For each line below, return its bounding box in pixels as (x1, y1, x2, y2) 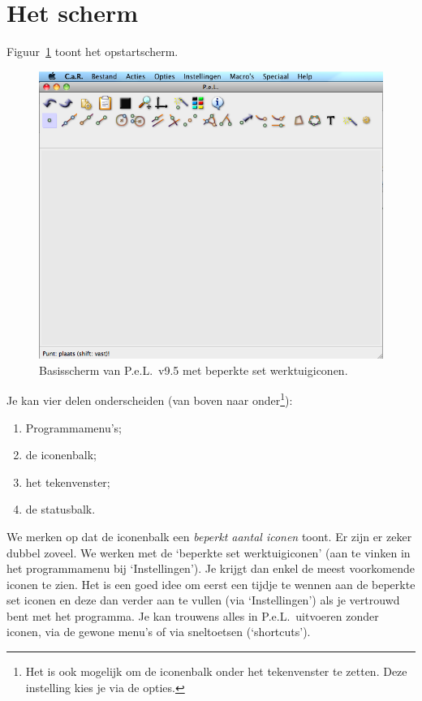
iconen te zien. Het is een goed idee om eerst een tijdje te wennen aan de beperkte (6, 575, 416, 592)
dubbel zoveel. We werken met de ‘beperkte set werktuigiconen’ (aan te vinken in (6, 544, 411, 561)
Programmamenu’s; (25, 419, 122, 436)
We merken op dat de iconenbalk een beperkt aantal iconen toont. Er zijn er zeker (6, 527, 412, 544)
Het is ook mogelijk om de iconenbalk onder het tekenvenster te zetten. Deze (25, 663, 407, 680)
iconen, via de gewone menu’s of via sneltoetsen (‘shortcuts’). (6, 623, 311, 640)
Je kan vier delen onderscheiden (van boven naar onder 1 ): (6, 389, 293, 408)
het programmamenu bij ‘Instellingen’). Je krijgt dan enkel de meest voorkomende (6, 560, 415, 577)
